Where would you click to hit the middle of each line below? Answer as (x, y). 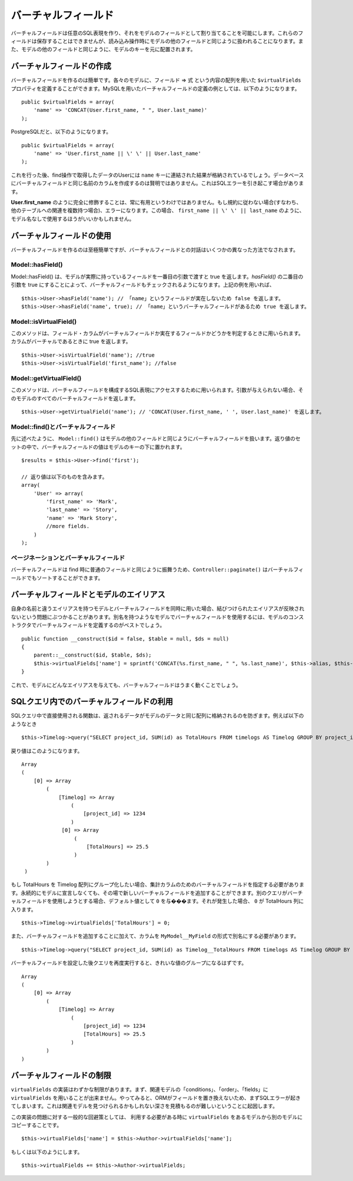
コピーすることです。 (36, 1125)
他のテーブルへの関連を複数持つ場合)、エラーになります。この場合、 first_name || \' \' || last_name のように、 (158, 210)
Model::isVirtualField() (44, 321)
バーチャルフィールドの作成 (61, 66)
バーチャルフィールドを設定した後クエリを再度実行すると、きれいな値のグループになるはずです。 (129, 963)
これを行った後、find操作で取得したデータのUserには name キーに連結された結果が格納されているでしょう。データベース (157, 175)
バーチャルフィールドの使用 (61, 235)
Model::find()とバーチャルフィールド (63, 427)
